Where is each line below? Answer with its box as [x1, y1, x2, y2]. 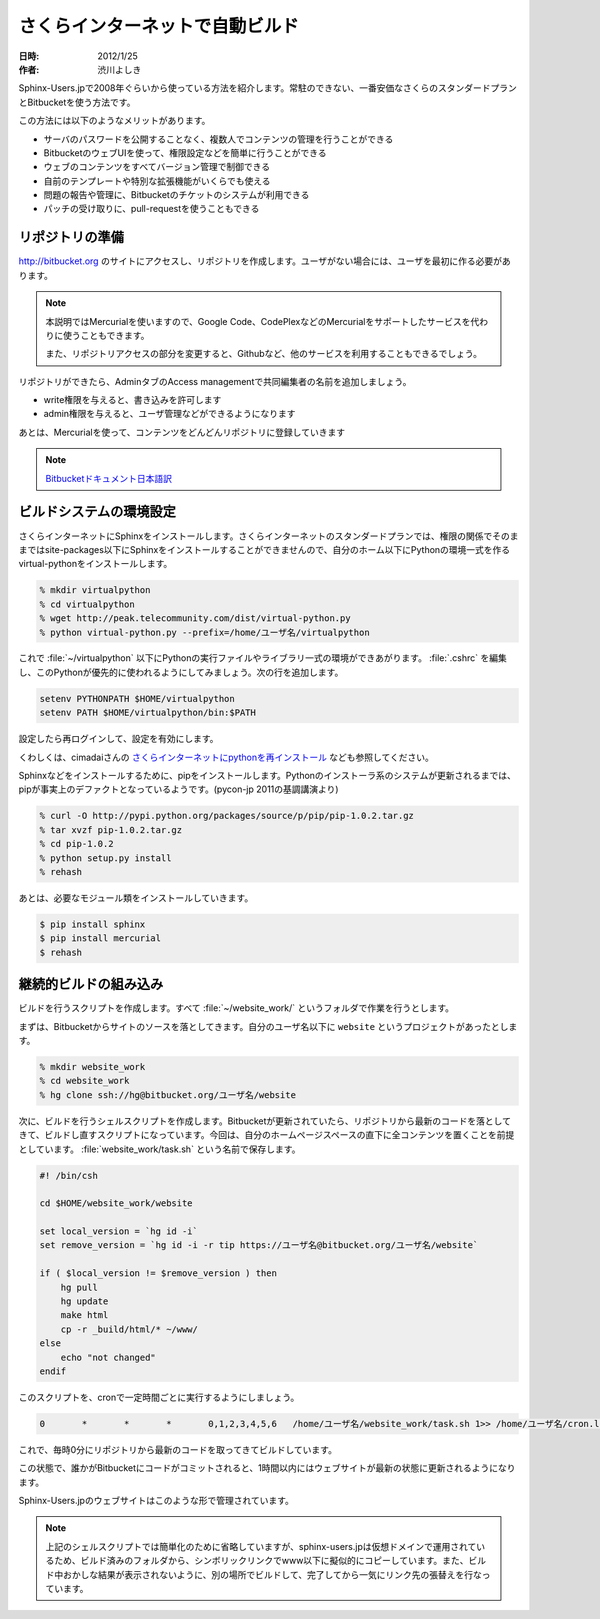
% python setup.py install [39, 852, 172, 864]
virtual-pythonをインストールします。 [18, 558, 173, 570]
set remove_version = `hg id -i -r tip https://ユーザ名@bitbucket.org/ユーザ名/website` [39, 1240, 479, 1251]
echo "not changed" [60, 1351, 157, 1363]
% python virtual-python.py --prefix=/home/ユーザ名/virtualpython [39, 626, 370, 638]
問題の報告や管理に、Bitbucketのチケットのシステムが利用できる [43, 189, 310, 201]
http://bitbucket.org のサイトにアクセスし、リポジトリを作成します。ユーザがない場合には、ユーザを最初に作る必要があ [18, 255, 511, 267]
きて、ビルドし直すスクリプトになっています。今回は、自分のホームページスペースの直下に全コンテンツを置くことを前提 [18, 1129, 515, 1141]
